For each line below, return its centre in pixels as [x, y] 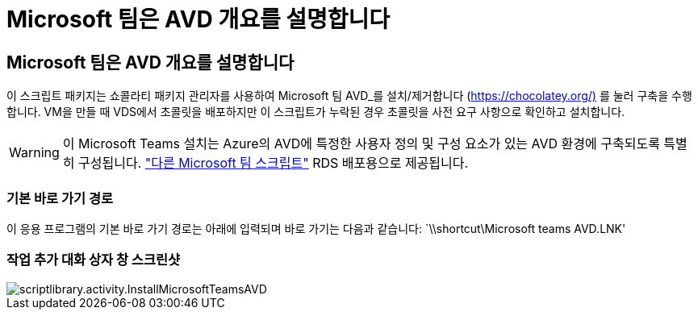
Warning [34, 153]
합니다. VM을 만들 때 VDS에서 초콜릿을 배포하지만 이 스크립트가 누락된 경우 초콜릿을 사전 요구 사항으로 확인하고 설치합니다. [316, 112]
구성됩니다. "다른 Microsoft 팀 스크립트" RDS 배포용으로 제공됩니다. [274, 163]
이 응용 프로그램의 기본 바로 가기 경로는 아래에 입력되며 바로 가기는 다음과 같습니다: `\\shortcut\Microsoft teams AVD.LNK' [316, 228]
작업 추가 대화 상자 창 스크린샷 [94, 260]
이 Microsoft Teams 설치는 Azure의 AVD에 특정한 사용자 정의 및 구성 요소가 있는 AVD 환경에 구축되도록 [361, 144]
